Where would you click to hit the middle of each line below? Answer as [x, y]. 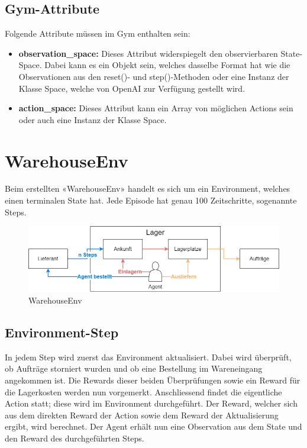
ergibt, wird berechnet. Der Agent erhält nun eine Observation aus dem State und [153, 426]
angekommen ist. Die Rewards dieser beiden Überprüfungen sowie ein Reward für [153, 380]
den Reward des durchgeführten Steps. [75, 438]
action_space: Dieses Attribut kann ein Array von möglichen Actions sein [156, 108]
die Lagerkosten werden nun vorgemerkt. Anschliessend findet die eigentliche [143, 391]
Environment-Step [62, 332]
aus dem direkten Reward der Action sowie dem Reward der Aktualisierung [142, 415]
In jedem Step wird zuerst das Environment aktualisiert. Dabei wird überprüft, [148, 357]
